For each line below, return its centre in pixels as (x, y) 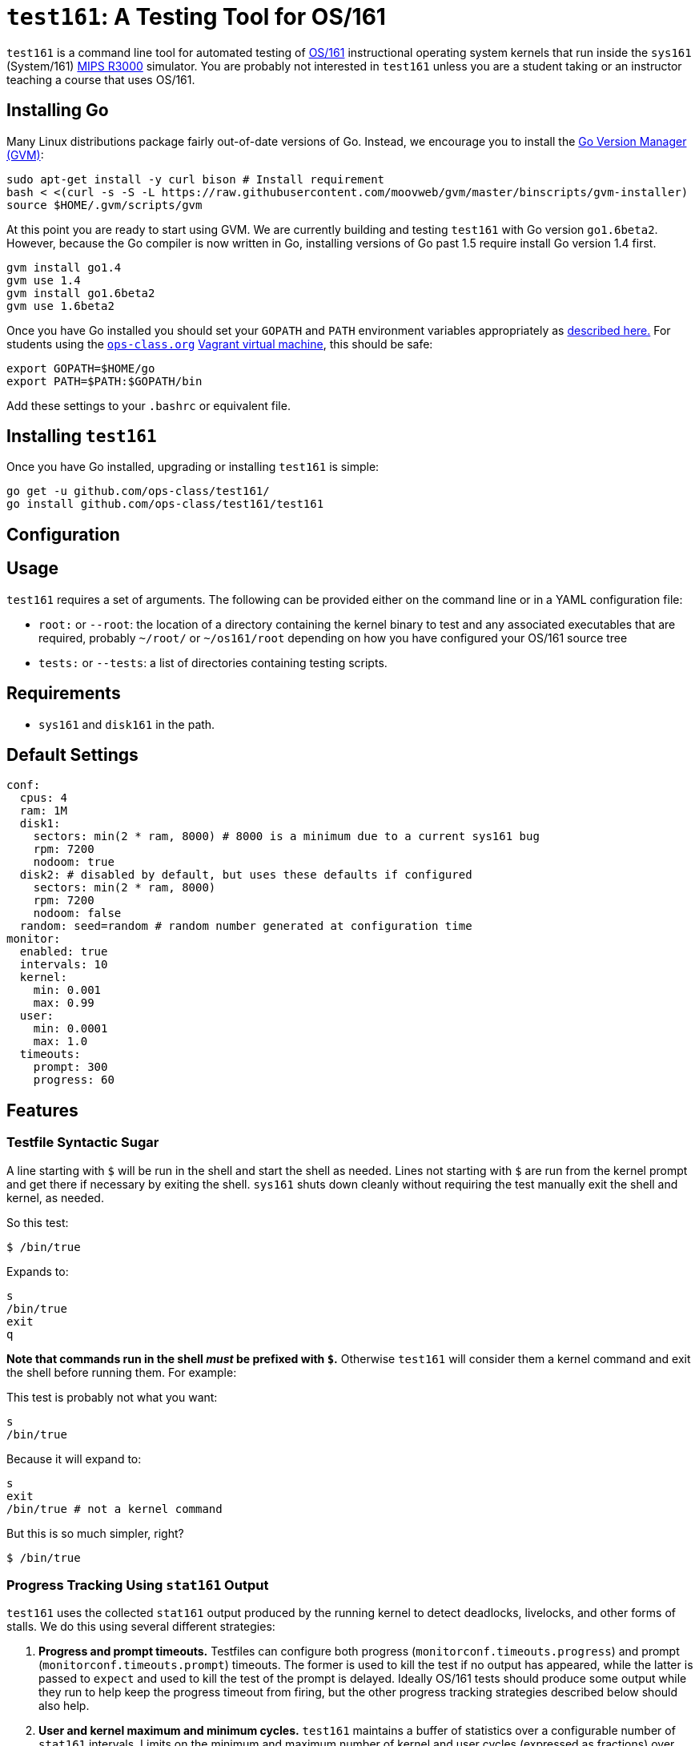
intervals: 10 (64, 965)
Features (42, 1110)
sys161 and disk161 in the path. (127, 724)
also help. (64, 1706)
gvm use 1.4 (44, 280)
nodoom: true (74, 862)
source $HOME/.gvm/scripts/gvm (104, 205)
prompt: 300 (70, 1067)
